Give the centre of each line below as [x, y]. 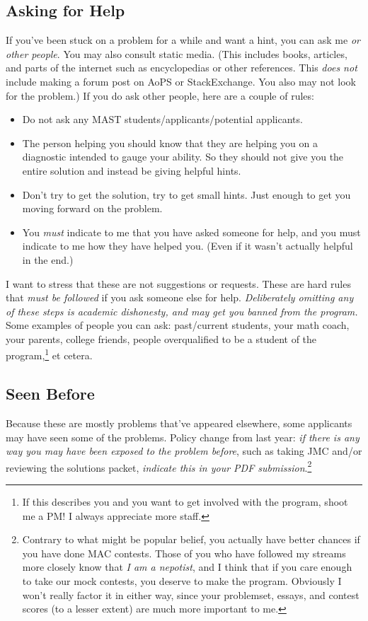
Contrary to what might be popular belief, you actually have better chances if [191, 539]
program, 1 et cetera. [49, 354]
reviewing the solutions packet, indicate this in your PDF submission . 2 [159, 466]
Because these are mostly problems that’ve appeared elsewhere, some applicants [179, 423]
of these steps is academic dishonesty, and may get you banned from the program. [182, 311]
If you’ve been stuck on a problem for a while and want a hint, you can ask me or [183, 40]
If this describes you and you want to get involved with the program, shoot [185, 501]
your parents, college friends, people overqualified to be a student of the [161, 338]
